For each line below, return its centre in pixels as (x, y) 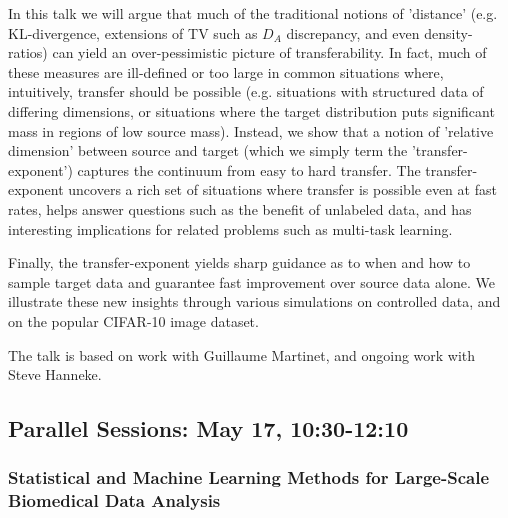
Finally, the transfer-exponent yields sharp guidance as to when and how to (239, 262)
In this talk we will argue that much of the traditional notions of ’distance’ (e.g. (253, 13)
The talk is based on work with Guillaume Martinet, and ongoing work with (242, 354)
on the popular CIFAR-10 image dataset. (133, 320)
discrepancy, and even (353, 32)
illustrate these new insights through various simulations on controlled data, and (254, 301)
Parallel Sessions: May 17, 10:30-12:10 (208, 428)
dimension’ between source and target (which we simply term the (208, 150)
